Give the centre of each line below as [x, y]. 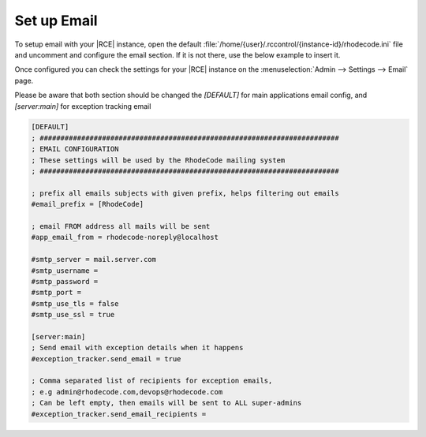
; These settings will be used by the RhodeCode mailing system [158, 160]
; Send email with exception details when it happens [137, 348]
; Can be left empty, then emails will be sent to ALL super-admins [166, 403]
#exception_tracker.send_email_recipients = [119, 414]
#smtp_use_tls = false [75, 303]
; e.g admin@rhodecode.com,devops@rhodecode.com [127, 392]
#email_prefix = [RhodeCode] [88, 204]
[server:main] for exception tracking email [83, 106]
